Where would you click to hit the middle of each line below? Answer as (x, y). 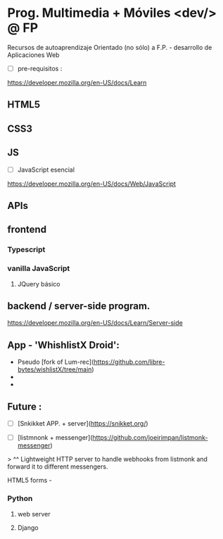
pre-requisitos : (40, 68)
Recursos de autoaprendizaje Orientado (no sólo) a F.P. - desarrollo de (110, 47)
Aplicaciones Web (33, 55)
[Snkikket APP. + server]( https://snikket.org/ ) (83, 424)
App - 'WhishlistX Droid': (63, 345)
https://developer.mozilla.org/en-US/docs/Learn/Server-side (95, 323)
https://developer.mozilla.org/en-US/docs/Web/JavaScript (91, 184)
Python (20, 499)
